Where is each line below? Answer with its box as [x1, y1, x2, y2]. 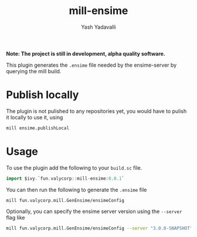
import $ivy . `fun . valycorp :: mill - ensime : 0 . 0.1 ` [6, 176, 125, 181]
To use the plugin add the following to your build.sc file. [6, 164, 142, 171]
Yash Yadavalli [81, 23, 116, 30]
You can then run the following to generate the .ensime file [6, 186, 147, 193]
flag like [6, 214, 25, 221]
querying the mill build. [6, 67, 62, 74]
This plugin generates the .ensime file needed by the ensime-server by [6, 61, 177, 68]
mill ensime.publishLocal [6, 125, 69, 131]
